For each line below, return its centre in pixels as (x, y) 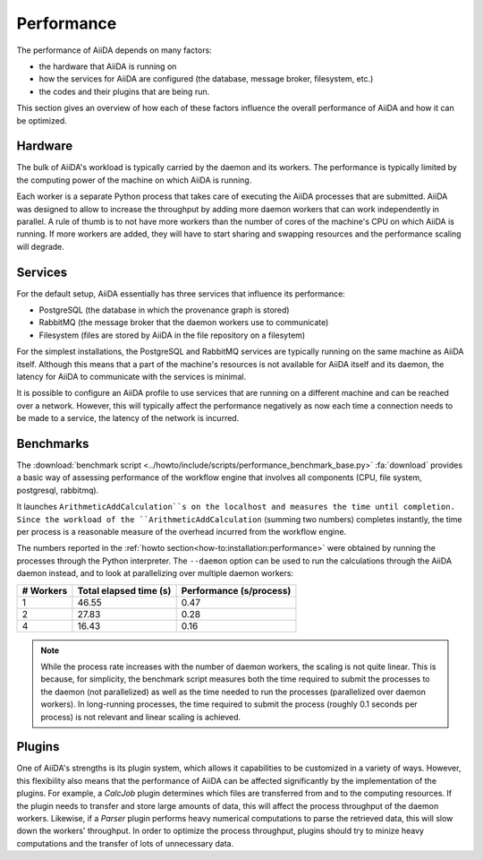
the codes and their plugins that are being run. (124, 91)
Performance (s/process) (236, 590)
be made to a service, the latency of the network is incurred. (128, 418)
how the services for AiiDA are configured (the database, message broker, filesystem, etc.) (206, 79)
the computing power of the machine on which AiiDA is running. (134, 180)
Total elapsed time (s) (124, 590)
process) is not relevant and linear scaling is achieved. (141, 717)
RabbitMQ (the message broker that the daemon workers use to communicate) (184, 322)
